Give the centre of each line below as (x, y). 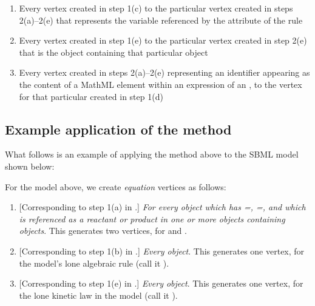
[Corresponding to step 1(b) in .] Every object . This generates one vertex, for (162, 251)
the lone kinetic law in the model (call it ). (98, 295)
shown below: (30, 166)
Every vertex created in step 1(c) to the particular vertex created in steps (156, 8)
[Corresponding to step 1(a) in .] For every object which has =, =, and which (162, 207)
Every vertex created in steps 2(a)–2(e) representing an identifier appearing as (164, 72)
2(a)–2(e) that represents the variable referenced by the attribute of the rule (161, 20)
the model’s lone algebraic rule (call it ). (94, 263)
